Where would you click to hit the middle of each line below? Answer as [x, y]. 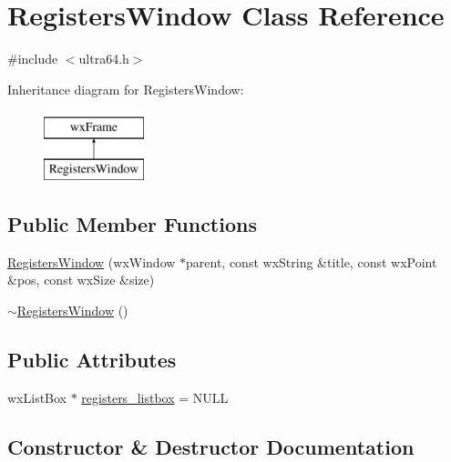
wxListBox [37, 397]
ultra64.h [104, 59]
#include [33, 59]
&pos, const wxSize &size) [81, 280]
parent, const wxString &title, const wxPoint [312, 261]
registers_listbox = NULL [155, 397]
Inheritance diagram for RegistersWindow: [126, 89]
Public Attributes [92, 359]
